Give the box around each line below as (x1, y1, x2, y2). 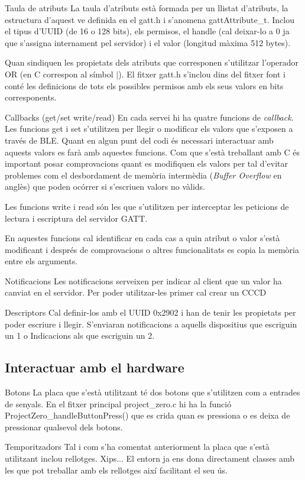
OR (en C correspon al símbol (5, 67, 113, 80)
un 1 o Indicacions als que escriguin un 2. (5, 329, 155, 342)
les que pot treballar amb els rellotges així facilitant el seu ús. (5, 463, 228, 476)
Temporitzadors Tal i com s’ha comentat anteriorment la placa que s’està (5, 440, 270, 453)
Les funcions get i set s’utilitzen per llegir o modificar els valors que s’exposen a (5, 122, 293, 135)
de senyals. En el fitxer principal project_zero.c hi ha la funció (5, 397, 232, 410)
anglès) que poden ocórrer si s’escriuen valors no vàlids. (5, 180, 205, 193)
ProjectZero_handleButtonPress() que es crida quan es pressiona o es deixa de (5, 409, 290, 421)
